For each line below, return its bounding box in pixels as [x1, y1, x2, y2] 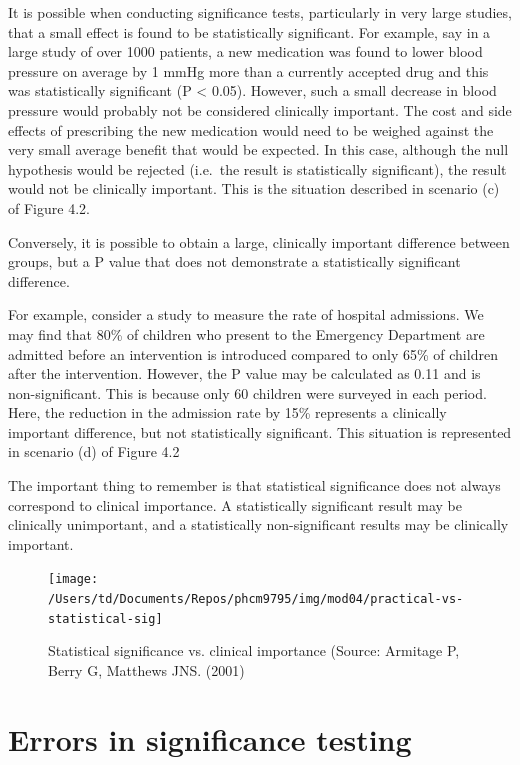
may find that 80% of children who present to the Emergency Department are [8, 323, 485, 344]
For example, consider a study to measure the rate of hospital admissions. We [8, 304, 484, 325]
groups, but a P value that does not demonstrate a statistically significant [8, 251, 461, 272]
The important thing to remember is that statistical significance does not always [8, 475, 501, 496]
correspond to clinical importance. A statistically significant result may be [8, 494, 462, 515]
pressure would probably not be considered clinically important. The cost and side [8, 99, 512, 120]
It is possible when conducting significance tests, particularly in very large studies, [8, 2, 512, 22]
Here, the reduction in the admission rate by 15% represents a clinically [8, 402, 447, 423]
